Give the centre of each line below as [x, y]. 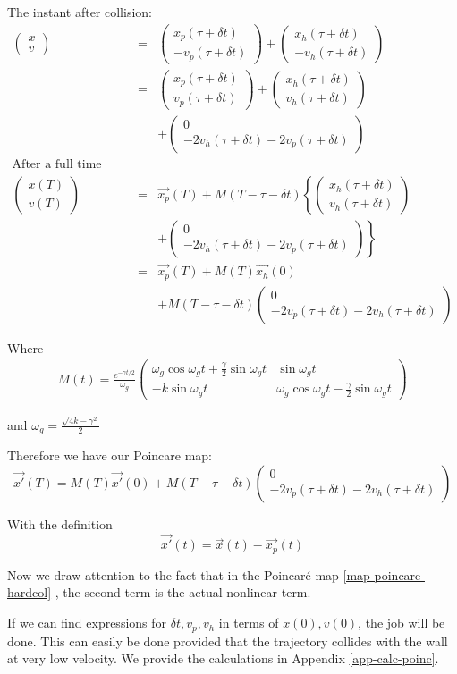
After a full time [57, 164]
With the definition [60, 523]
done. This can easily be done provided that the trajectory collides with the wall [228, 640]
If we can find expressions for [87, 623]
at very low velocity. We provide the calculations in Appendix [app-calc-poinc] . [223, 658]
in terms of [249, 623]
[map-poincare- [384, 574]
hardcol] [30, 592]
